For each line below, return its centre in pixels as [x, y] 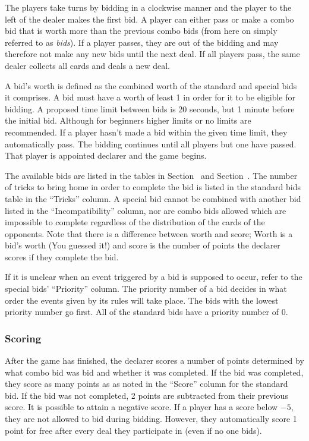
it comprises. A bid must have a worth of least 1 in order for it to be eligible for [150, 97]
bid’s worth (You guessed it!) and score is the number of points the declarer [143, 245]
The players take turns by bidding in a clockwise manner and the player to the [148, 7]
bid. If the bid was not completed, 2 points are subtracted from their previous [146, 395]
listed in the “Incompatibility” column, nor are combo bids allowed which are [146, 210]
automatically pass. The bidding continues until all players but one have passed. [151, 144]
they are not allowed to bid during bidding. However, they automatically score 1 [151, 419]
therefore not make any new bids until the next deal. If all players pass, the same [152, 54]
